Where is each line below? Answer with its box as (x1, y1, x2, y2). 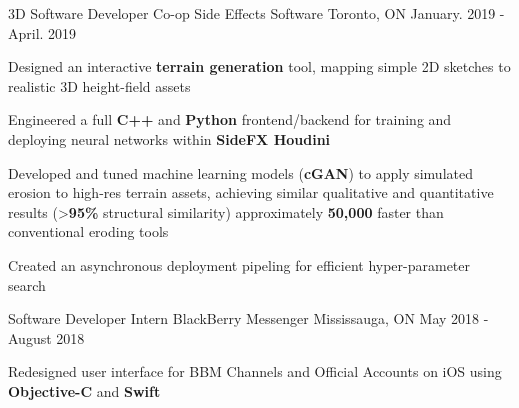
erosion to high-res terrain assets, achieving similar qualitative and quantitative (8, 182, 494, 203)
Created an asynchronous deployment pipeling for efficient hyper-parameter (8, 254, 471, 275)
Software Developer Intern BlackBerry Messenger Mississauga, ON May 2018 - (8, 308, 489, 329)
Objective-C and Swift (8, 380, 161, 401)
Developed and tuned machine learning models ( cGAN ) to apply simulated (8, 162, 473, 183)
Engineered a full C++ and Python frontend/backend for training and (8, 109, 452, 130)
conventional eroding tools (8, 221, 169, 242)
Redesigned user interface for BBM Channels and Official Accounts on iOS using (8, 361, 502, 382)
